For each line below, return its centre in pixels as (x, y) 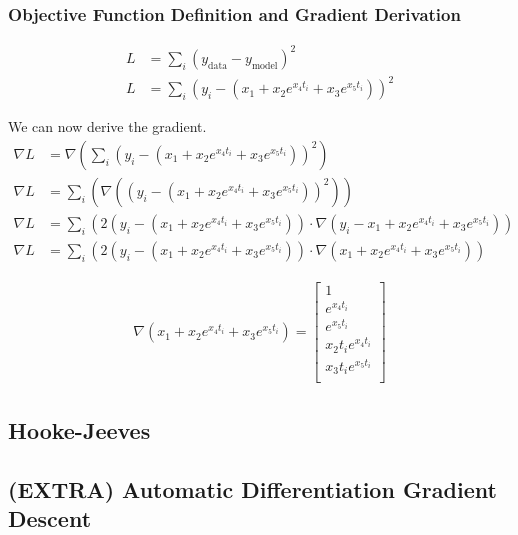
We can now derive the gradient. (107, 126)
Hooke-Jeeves (79, 429)
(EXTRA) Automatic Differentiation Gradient (252, 488)
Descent (50, 518)
